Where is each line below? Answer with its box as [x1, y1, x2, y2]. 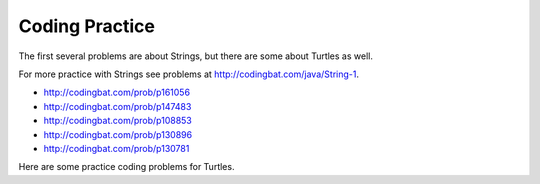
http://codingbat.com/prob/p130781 [43, 142, 190, 154]
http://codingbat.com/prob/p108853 [43, 115, 192, 127]
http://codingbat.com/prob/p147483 [43, 100, 192, 112]
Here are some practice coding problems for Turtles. [18, 161, 235, 173]
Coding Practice [18, 15, 155, 37]
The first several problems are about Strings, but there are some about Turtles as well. [18, 50, 374, 62]
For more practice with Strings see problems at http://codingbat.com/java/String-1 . [18, 68, 360, 80]
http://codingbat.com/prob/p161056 [43, 86, 190, 99]
